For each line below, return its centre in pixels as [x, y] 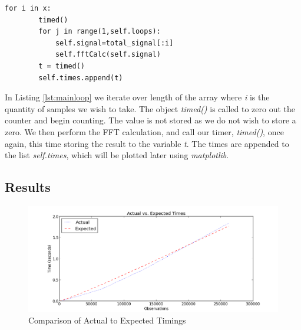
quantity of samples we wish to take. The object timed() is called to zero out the [150, 108]
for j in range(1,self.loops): [100, 32]
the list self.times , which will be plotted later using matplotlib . [117, 155]
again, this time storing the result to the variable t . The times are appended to [147, 143]
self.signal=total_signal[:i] [114, 43]
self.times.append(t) [81, 78]
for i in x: [28, 8]
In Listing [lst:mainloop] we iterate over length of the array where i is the [137, 97]
